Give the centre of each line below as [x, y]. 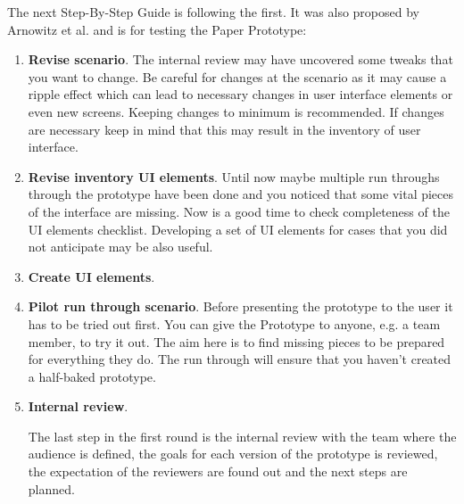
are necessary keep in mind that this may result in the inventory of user [224, 129]
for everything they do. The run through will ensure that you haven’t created [240, 359]
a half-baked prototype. [92, 376]
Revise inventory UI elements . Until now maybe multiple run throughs [234, 176]
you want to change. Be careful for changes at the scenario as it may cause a [237, 76]
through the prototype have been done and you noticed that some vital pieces [241, 194]
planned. [51, 488]
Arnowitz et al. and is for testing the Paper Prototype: [157, 29]
